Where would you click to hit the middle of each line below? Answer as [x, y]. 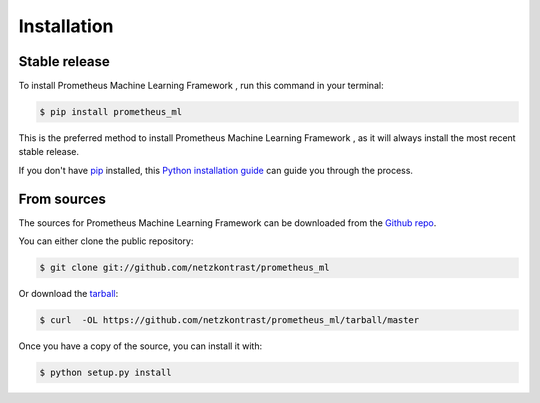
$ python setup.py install [105, 373]
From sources [62, 198]
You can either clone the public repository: [106, 241]
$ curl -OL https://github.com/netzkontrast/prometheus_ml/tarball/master [229, 320]
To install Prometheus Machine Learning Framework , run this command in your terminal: [201, 86]
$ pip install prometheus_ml [111, 112]
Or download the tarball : [68, 294]
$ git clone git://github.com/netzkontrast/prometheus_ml [184, 268]
